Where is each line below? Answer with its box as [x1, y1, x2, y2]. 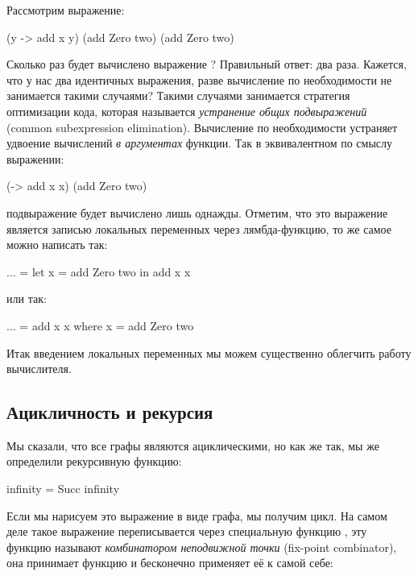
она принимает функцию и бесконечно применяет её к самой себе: [6, 554, 333, 571]
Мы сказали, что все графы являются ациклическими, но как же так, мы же [6, 437, 379, 454]
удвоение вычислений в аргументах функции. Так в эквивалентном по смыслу [6, 135, 393, 151]
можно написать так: [6, 236, 108, 253]
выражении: [6, 150, 64, 167]
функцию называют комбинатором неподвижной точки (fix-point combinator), [6, 538, 397, 555]
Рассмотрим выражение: [6, 2, 125, 18]
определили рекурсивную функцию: [6, 453, 182, 470]
